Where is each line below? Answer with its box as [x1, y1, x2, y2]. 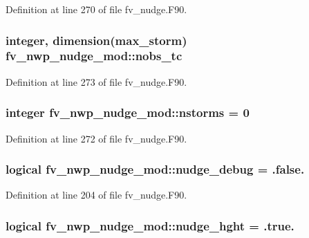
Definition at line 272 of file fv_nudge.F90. [6, 131, 187, 145]
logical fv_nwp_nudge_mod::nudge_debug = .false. [6, 161, 305, 178]
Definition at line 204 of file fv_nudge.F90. [6, 187, 187, 202]
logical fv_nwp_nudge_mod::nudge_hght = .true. [6, 217, 294, 234]
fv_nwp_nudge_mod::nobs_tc [6, 47, 182, 64]
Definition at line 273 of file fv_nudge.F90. [6, 74, 187, 89]
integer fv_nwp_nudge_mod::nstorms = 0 [6, 104, 250, 121]
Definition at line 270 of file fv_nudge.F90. [6, 2, 187, 16]
